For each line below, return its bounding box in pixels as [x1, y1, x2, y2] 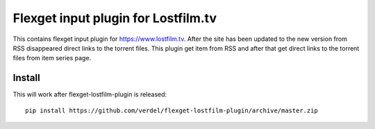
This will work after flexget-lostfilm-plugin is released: [12, 90, 167, 98]
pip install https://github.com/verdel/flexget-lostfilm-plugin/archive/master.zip [25, 106, 319, 114]
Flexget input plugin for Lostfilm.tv [12, 10, 217, 26]
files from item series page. [12, 54, 92, 62]
